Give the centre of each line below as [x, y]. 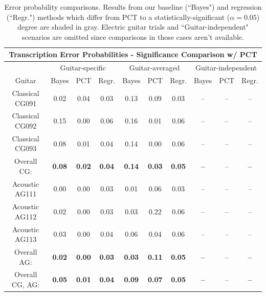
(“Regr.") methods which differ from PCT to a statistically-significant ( [118, 17]
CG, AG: [26, 284]
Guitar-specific [83, 68]
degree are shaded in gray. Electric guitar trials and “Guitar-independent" [133, 27]
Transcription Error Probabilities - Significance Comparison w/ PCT [133, 54]
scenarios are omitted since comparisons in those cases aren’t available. [133, 36]
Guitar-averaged [154, 68]
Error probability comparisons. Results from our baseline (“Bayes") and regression [133, 7]
